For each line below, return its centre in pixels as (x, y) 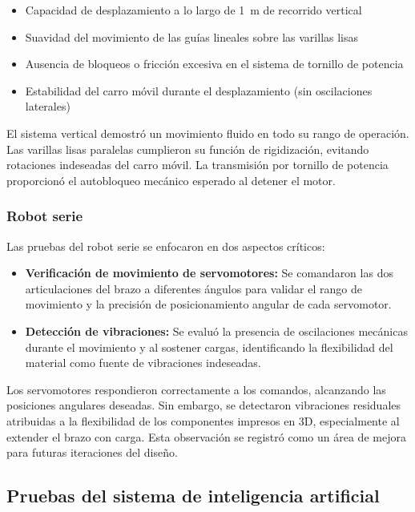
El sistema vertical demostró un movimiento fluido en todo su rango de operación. (208, 133)
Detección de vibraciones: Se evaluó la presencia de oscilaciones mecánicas (216, 331)
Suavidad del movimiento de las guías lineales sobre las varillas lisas (192, 36)
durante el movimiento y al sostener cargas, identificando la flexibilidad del (209, 347)
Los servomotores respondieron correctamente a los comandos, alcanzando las (196, 389)
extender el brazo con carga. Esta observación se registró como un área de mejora (206, 436)
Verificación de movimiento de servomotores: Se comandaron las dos (209, 273)
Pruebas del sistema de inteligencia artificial (193, 496)
